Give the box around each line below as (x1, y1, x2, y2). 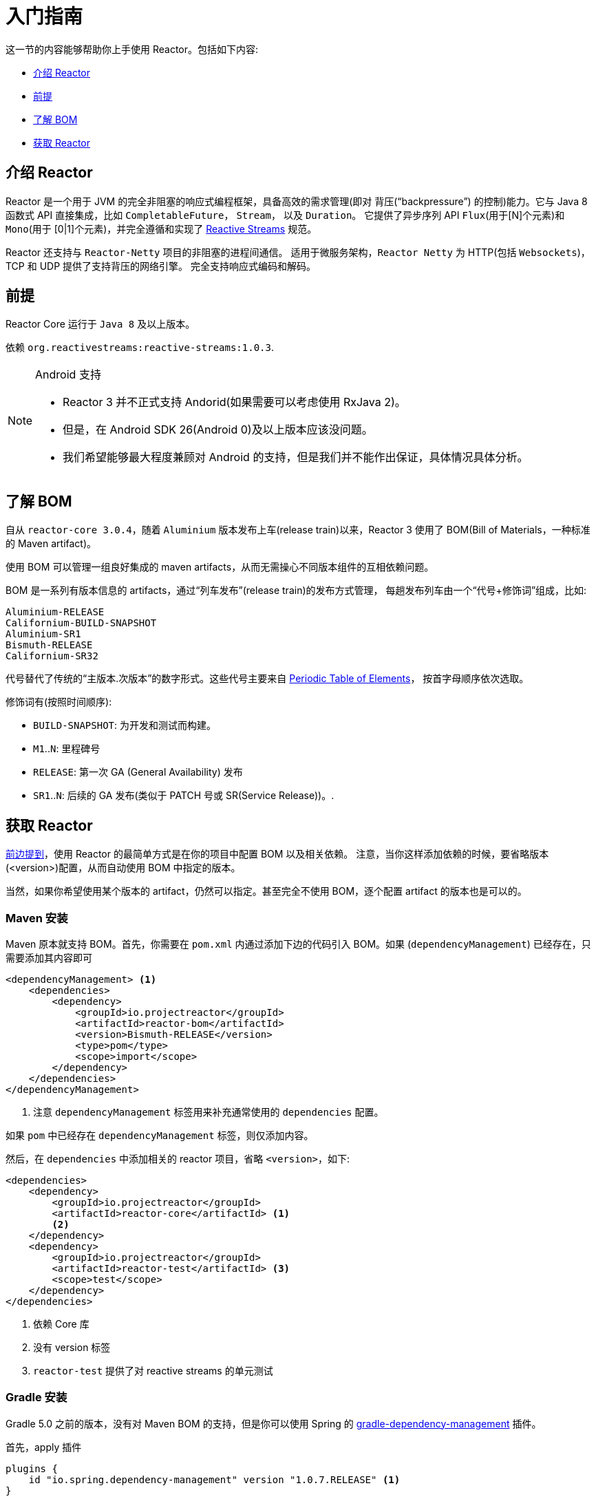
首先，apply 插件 (6, 1440, 82, 1453)
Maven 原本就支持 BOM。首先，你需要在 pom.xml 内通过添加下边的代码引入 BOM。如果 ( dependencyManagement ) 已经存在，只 (6, 937, 591, 950)
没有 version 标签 (33, 1341, 111, 1353)
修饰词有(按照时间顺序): (6, 696, 112, 708)
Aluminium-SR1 (6, 628, 81, 640)
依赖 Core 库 (33, 1317, 89, 1330)
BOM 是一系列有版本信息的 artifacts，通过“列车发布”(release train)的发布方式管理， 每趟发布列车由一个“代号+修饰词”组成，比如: (6, 584, 587, 597)
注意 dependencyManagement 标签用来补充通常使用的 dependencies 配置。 (33, 1105, 384, 1118)
